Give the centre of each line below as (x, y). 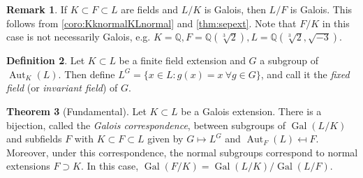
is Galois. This (321, 9)
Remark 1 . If (37, 9)
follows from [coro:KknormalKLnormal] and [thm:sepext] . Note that (151, 23)
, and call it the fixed (305, 74)
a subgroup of (289, 60)
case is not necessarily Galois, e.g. (79, 37)
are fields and (150, 9)
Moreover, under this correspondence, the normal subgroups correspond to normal (182, 152)
